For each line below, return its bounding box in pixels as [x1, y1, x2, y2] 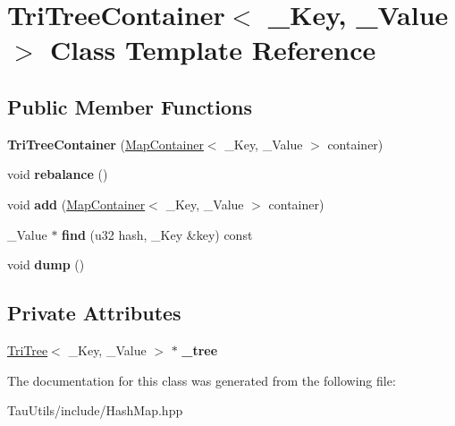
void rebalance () [7, 165, 108, 183]
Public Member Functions [7, 92, 252, 120]
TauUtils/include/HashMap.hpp [7, 401, 183, 420]
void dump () [7, 255, 85, 274]
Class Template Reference [50, 31, 376, 68]
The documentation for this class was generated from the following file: [7, 371, 396, 389]
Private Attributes [7, 299, 181, 327]
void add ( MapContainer [7, 194, 146, 213]
